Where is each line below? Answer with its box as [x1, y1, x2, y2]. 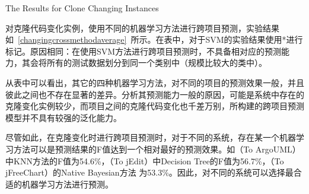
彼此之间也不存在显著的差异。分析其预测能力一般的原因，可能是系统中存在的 [5, 88, 304, 100]
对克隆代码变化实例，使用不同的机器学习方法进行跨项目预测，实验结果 [5, 21, 279, 34]
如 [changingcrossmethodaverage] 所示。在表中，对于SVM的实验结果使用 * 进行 [5, 33, 303, 46]
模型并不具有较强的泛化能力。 [5, 111, 122, 123]
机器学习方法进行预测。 [21, 177, 113, 190]
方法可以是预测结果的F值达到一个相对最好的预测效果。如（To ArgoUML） [13, 142, 301, 155]
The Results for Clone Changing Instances [5, 2, 159, 14]
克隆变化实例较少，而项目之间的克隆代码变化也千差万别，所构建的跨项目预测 [5, 100, 304, 112]
